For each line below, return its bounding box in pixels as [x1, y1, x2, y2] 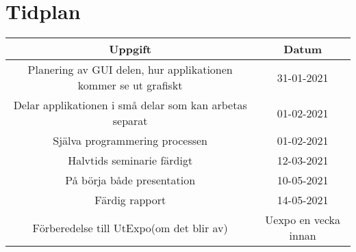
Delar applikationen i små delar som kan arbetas [13, 97, 247, 113]
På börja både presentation [65, 172, 196, 188]
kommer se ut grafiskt [77, 77, 183, 94]
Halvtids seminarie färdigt [68, 152, 193, 169]
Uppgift [109, 41, 152, 57]
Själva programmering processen [53, 132, 208, 149]
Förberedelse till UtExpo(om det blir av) [32, 219, 228, 236]
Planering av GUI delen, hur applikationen [27, 61, 233, 78]
